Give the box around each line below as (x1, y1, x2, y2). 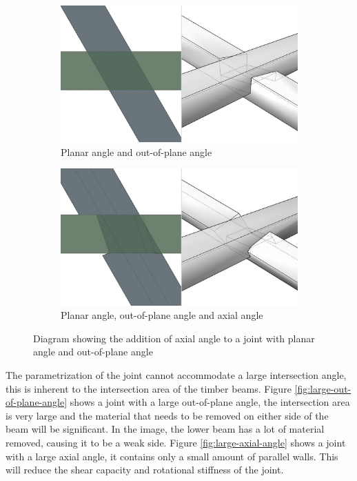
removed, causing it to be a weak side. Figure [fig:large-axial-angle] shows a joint (6, 435, 346, 449)
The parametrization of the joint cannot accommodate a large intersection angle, (6, 367, 347, 382)
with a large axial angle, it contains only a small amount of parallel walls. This (6, 449, 338, 463)
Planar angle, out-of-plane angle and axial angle (61, 308, 263, 322)
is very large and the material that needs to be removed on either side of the (6, 408, 329, 422)
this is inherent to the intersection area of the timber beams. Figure (6, 381, 292, 395)
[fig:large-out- (294, 381, 351, 395)
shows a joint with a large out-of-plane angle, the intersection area (70, 395, 350, 409)
